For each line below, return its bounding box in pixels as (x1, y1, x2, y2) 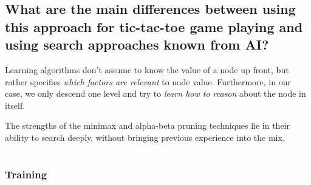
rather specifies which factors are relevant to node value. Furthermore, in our (5, 75, 291, 88)
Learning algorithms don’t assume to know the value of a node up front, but (5, 63, 289, 76)
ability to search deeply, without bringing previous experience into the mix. (5, 131, 285, 143)
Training (5, 166, 47, 181)
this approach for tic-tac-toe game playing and (5, 17, 303, 36)
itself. (5, 99, 26, 111)
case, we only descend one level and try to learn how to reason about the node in (5, 87, 306, 100)
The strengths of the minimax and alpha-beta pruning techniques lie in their (5, 119, 290, 132)
